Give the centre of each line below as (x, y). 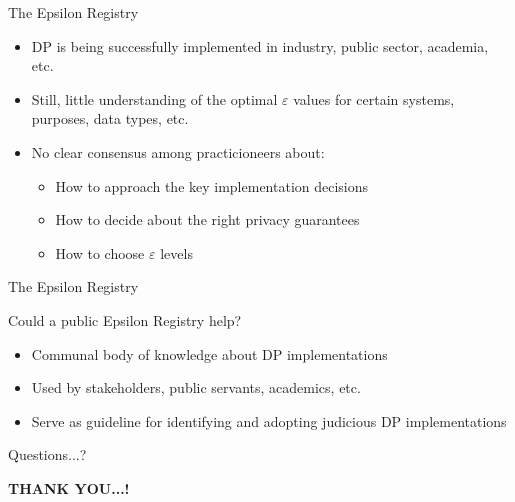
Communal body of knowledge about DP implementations (209, 353)
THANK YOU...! (69, 487)
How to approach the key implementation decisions (212, 185)
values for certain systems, (374, 98)
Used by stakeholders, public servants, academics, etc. (196, 387)
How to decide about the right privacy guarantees (207, 219)
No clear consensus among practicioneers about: (178, 151)
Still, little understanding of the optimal (154, 98)
